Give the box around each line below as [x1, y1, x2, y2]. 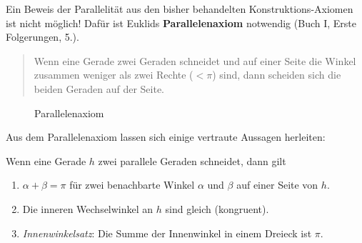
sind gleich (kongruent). [165, 201, 269, 216]
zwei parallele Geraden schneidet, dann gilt [98, 153, 286, 168]
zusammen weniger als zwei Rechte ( [34, 67, 193, 82]
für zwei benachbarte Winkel [69, 177, 195, 192]
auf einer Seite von [236, 177, 318, 192]
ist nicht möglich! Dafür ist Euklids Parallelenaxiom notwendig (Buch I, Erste [6, 15, 356, 30]
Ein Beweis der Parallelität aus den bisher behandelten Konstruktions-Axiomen [6, 1, 353, 16]
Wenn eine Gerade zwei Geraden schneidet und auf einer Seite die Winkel [34, 53, 356, 68]
